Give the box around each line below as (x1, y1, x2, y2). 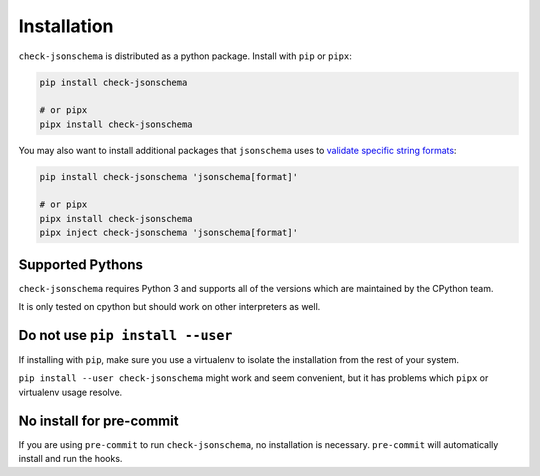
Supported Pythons (18, 256, 144, 273)
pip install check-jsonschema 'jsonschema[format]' (39, 171, 299, 182)
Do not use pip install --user (18, 326, 233, 344)
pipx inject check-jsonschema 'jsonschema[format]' (39, 227, 299, 239)
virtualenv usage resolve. (18, 386, 123, 398)
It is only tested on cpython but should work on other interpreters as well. (18, 301, 321, 313)
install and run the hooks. (18, 453, 123, 465)
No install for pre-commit (18, 412, 179, 429)
